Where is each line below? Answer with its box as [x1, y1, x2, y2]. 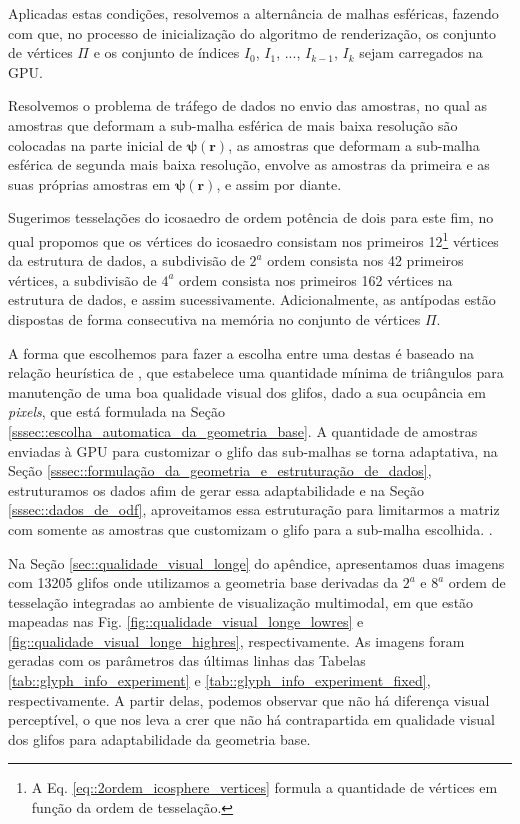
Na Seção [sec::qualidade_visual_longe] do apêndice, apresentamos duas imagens [8, 552, 505, 573]
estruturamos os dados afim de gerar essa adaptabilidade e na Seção [8, 479, 424, 500]
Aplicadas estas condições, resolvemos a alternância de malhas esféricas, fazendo [8, 3, 499, 23]
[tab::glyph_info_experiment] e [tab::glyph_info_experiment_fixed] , [8, 670, 431, 691]
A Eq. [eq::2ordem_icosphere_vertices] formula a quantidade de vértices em [31, 777, 498, 798]
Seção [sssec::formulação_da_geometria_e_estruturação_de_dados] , [8, 460, 432, 481]
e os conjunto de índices [93, 42, 240, 63]
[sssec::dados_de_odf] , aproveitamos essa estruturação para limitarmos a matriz [8, 499, 500, 520]
